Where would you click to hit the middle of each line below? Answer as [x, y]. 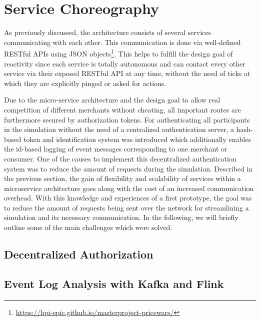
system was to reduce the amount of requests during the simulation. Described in [128, 168]
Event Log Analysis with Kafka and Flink [114, 283]
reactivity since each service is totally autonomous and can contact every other [125, 63]
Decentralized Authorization [79, 254]
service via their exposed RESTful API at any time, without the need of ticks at [127, 73]
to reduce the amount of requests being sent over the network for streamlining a [126, 207]
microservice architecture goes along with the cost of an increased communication [129, 188]
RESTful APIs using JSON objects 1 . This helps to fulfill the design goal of [118, 53]
